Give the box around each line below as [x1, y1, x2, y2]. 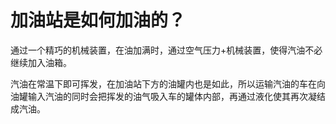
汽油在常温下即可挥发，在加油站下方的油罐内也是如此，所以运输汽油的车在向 [10, 77, 326, 90]
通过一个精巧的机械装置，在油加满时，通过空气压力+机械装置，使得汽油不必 [10, 44, 323, 56]
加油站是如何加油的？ [10, 9, 187, 32]
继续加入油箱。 [10, 56, 72, 68]
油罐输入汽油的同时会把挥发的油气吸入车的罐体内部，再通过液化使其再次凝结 [10, 90, 326, 102]
